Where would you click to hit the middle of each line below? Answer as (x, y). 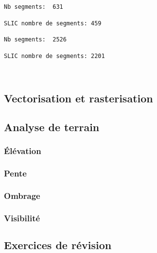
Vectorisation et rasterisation (78, 98)
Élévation (23, 151)
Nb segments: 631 (34, 7)
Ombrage (22, 196)
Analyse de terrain (52, 127)
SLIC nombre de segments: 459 (53, 23)
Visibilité (22, 218)
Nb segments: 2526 (35, 40)
